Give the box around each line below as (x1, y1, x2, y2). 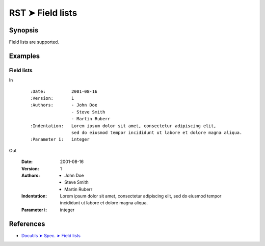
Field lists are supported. (9, 39, 59, 45)
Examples (9, 52, 40, 60)
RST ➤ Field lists (9, 7, 78, 18)
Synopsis (9, 26, 39, 34)
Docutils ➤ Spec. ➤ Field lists (21, 232, 81, 238)
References (9, 219, 45, 228)
